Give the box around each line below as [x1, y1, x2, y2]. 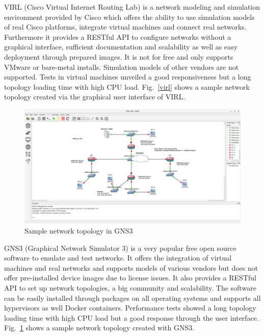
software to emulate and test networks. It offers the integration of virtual [4, 252, 232, 263]
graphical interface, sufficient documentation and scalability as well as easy [4, 41, 238, 52]
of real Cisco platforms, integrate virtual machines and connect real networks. [4, 21, 247, 32]
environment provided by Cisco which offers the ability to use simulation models [4, 11, 255, 22]
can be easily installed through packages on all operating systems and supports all [4, 292, 261, 303]
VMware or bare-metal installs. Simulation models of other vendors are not [4, 61, 239, 72]
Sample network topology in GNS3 [24, 225, 133, 236]
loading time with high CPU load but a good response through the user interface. [4, 312, 259, 323]
